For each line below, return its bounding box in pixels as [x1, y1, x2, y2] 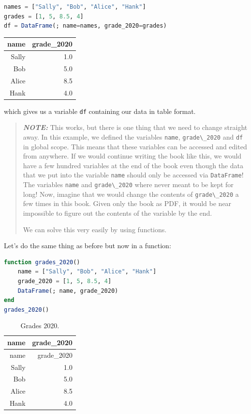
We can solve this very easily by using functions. [23, 224, 167, 234]
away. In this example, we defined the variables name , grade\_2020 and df [23, 132, 243, 142]
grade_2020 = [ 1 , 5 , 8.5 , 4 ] [17, 277, 112, 285]
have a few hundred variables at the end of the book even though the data [23, 160, 243, 170]
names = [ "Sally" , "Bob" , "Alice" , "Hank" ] [4, 3, 146, 10]
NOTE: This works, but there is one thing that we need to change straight [23, 122, 248, 132]
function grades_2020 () [4, 258, 80, 266]
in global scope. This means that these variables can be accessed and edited [23, 141, 247, 151]
